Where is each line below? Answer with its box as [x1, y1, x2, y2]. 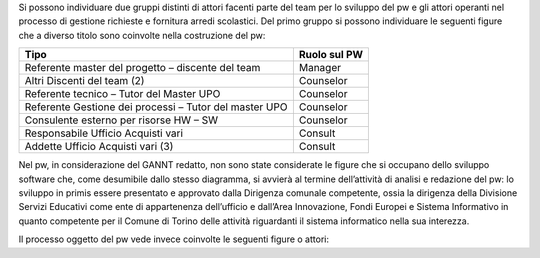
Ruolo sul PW [298, 48, 364, 62]
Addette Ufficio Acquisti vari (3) [24, 140, 174, 154]
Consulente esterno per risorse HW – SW [24, 113, 219, 127]
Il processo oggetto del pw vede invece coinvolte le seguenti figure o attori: [18, 233, 330, 245]
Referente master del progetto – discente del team [24, 61, 261, 75]
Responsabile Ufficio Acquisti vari [24, 126, 184, 140]
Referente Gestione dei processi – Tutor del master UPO [24, 100, 288, 114]
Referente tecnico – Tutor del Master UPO [24, 87, 221, 101]
